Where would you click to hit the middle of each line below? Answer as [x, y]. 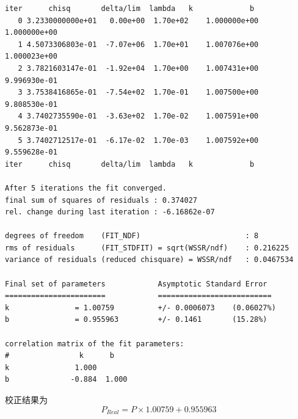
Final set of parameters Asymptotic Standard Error [136, 284]
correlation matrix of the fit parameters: [95, 344]
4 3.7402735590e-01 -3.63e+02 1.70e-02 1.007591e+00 [138, 116]
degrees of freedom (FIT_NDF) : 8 [132, 236]
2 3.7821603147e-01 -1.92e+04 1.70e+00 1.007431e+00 [138, 68]
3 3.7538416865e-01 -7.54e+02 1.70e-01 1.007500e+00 [138, 93]
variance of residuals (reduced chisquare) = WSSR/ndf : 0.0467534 [149, 260]
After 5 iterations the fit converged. [86, 188]
